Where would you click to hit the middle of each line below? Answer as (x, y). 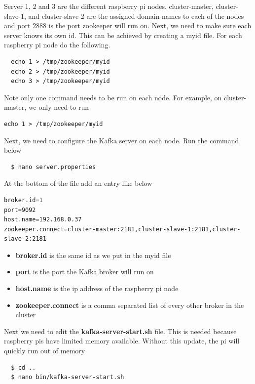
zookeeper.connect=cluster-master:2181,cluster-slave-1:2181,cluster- (122, 229)
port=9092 (20, 210)
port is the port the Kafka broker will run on (85, 272)
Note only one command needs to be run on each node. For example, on (113, 97)
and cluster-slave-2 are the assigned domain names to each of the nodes (136, 16)
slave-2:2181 (25, 239)
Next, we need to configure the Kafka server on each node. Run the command (122, 140)
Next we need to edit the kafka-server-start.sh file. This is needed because (120, 331)
